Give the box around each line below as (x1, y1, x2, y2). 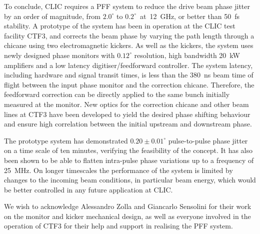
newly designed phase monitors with (4, 49, 115, 60)
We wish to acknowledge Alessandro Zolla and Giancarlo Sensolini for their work (4, 201, 251, 211)
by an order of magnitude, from (4, 10, 101, 21)
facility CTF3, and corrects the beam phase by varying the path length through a (4, 30, 254, 40)
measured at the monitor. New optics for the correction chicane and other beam (4, 98, 249, 109)
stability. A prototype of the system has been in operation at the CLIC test (4, 20, 235, 31)
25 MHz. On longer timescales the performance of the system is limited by (4, 164, 233, 175)
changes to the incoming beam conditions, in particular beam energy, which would (4, 174, 256, 185)
